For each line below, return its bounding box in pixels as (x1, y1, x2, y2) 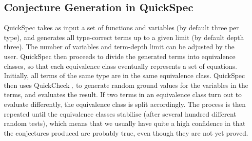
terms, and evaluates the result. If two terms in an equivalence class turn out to (4, 89, 242, 100)
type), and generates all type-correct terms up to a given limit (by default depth (4, 32, 244, 42)
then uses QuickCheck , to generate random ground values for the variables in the (4, 80, 248, 90)
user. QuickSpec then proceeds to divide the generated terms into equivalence (4, 51, 235, 61)
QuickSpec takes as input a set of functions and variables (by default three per (4, 22, 239, 33)
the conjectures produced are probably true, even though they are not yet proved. (4, 127, 248, 138)
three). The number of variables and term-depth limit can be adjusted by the (4, 41, 234, 52)
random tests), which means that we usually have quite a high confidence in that (4, 118, 246, 128)
